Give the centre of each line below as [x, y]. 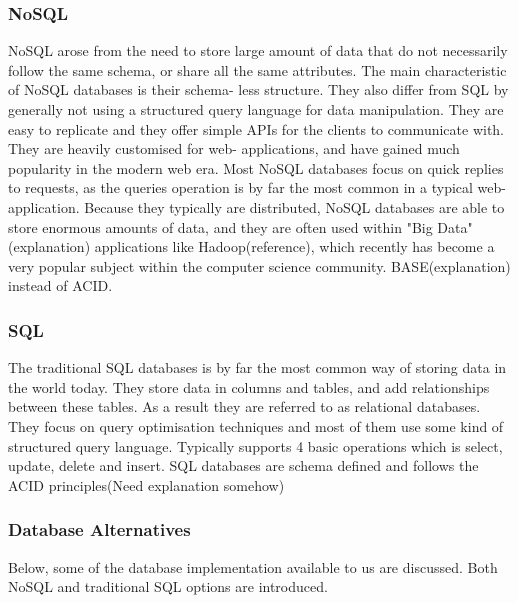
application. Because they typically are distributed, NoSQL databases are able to [256, 206]
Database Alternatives [99, 529]
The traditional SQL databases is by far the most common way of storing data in [257, 367]
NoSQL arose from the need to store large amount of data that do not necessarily [258, 50]
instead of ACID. [60, 285]
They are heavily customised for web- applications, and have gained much [234, 148]
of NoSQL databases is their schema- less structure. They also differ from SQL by [258, 89]
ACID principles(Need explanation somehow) [146, 484]
